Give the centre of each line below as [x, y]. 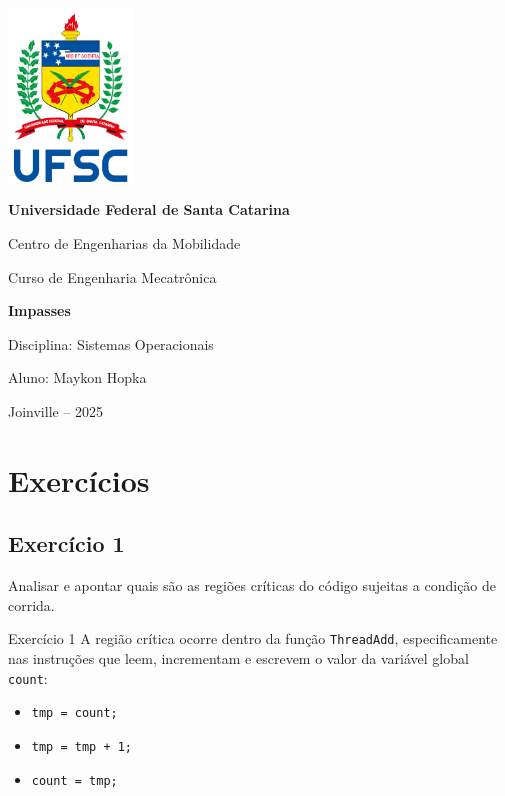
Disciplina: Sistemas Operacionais [111, 343]
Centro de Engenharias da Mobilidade [124, 243]
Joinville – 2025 [56, 411]
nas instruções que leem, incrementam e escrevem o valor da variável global [238, 658]
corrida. [31, 604]
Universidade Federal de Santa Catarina [149, 209]
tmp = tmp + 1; [82, 746]
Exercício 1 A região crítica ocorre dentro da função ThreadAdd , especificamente [253, 638]
